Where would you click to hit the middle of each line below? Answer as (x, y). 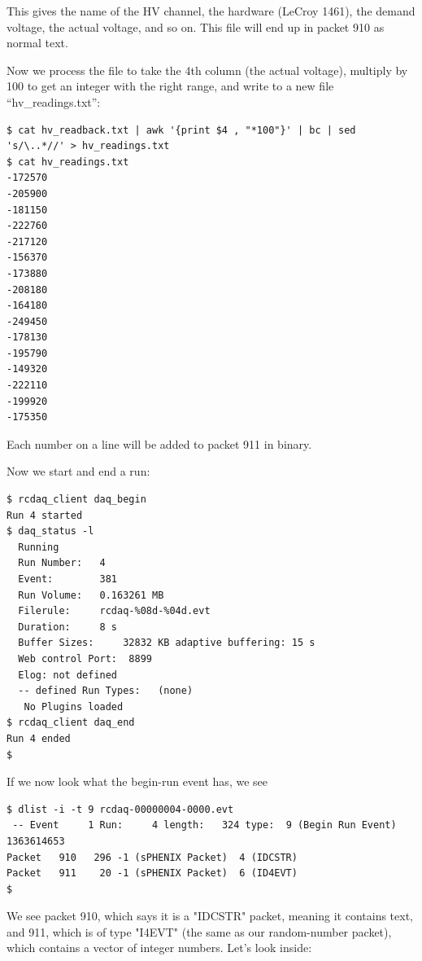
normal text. (37, 43)
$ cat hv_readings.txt (68, 162)
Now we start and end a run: (78, 471)
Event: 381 (68, 579)
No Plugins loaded (74, 706)
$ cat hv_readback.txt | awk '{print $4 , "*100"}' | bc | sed (181, 130)
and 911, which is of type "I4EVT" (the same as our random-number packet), (199, 931)
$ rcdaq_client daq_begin (76, 500)
